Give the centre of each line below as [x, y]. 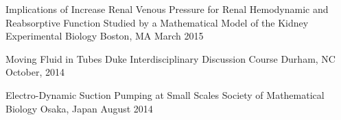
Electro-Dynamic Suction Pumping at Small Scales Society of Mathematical [165, 94]
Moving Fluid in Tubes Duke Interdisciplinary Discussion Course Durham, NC [170, 58]
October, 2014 [35, 72]
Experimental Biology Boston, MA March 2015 [105, 36]
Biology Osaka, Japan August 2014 [79, 108]
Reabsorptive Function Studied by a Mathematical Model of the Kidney [157, 22]
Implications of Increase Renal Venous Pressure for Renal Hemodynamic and [167, 9]
